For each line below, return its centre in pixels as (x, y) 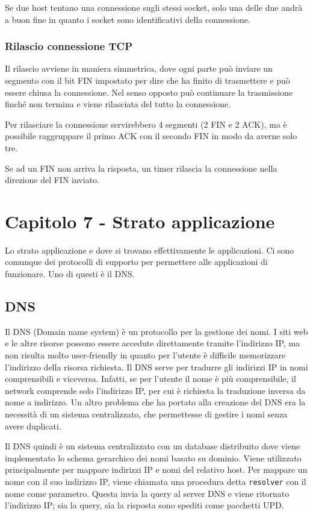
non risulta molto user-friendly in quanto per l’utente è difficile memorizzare (145, 355)
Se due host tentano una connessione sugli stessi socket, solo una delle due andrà (154, 7)
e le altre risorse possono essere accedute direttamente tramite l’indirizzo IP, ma (153, 343)
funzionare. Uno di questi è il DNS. (70, 274)
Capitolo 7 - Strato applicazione (140, 221)
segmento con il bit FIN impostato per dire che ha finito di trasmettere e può (147, 80)
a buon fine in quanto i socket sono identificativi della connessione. (128, 19)
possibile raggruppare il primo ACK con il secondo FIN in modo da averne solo (151, 136)
